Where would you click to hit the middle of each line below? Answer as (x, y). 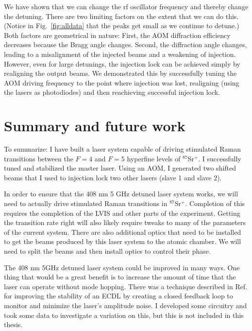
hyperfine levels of (154, 158)
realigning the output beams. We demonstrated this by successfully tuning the (120, 73)
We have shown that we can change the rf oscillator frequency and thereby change (126, 6)
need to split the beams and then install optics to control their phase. (107, 251)
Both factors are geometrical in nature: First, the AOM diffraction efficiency (117, 35)
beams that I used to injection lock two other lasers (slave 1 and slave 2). (113, 177)
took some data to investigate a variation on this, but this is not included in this (124, 315)
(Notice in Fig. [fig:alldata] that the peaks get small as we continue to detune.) (122, 26)
